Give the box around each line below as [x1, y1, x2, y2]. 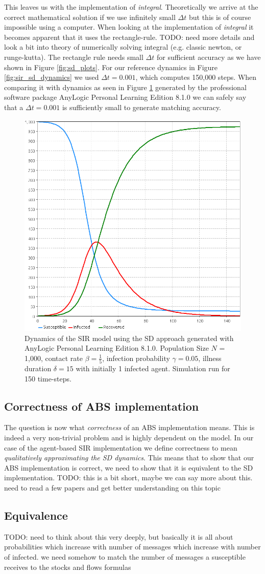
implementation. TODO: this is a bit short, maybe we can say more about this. [4, 472, 253, 483]
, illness [198, 352, 222, 363]
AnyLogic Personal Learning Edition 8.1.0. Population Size [25, 343, 209, 353]
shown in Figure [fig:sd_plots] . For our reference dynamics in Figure [4, 61, 218, 72]
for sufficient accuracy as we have [156, 51, 261, 62]
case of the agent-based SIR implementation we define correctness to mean [4, 442, 237, 453]
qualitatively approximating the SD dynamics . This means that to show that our [4, 452, 254, 463]
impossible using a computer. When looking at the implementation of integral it [4, 22, 254, 32]
